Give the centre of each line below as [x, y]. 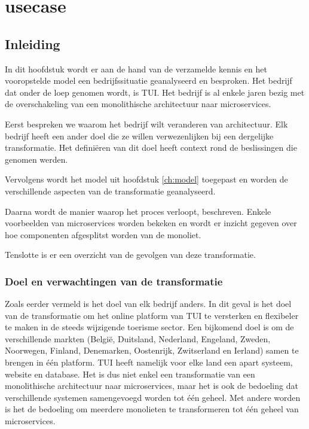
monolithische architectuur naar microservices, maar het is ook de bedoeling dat [152, 386]
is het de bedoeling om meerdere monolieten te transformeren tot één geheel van [152, 409]
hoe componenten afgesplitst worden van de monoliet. [103, 234]
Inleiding [33, 43]
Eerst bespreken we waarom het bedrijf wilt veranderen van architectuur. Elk [146, 124]
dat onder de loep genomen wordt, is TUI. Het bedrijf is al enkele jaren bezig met [155, 92]
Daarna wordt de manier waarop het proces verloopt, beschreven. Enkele [138, 211]
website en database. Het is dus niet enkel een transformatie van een [130, 374]
